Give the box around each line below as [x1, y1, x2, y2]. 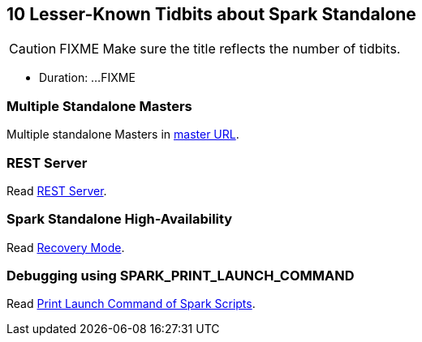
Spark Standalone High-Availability [6, 211, 233, 228]
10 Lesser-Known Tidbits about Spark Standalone [6, 4, 416, 24]
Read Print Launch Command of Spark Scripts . [6, 297, 256, 311]
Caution [9, 41, 57, 58]
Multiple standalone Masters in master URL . [6, 127, 239, 142]
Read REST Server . [6, 183, 107, 198]
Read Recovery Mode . [6, 240, 125, 254]
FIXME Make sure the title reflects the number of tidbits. [59, 41, 401, 58]
